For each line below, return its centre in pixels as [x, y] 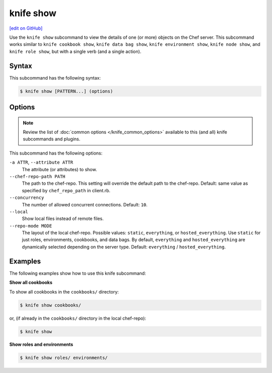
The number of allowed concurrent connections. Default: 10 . [85, 204]
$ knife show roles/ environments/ [64, 358]
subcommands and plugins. [52, 139]
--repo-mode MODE [31, 226]
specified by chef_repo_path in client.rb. [66, 190]
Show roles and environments [41, 344]
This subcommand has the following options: [56, 153]
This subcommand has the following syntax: [55, 78]
